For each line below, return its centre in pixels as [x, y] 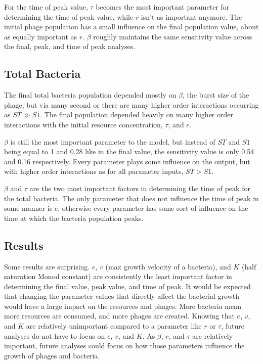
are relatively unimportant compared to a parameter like [114, 326]
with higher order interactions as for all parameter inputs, [94, 171]
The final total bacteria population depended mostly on [90, 95]
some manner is [28, 208]
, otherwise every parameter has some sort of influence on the [153, 208]
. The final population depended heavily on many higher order [137, 115]
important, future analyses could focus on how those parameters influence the [124, 346]
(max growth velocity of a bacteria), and [168, 266]
